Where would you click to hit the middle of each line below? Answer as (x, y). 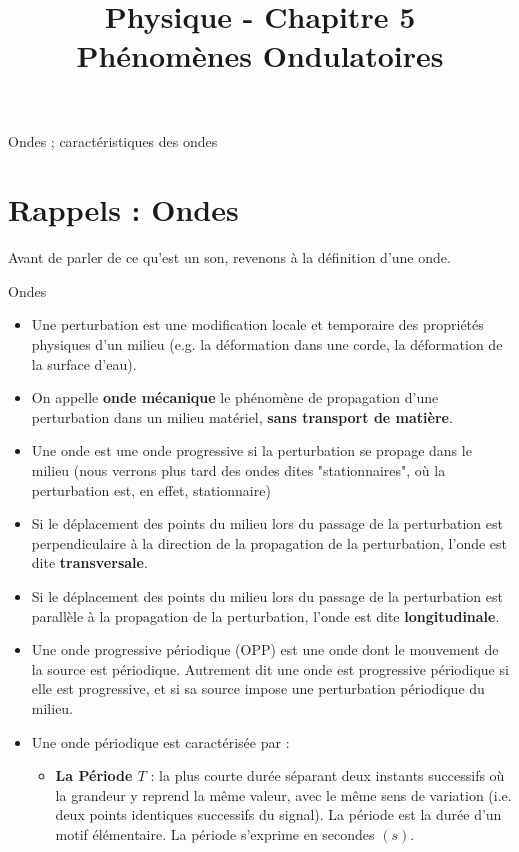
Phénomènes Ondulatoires (260, 55)
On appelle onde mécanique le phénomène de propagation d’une (235, 397)
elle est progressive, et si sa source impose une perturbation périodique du (258, 688)
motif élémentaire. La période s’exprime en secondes (215, 833)
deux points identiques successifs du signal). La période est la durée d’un (278, 814)
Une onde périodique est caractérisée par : (160, 741)
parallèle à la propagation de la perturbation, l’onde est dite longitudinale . (265, 615)
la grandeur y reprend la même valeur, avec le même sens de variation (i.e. (283, 794)
